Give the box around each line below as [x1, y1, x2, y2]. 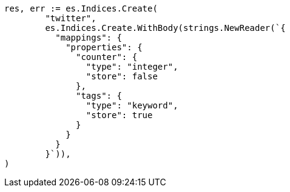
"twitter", [45, 13, 96, 23]
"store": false [86, 71, 158, 81]
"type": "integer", [86, 62, 178, 71]
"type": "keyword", [86, 101, 178, 110]
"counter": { [76, 52, 138, 62]
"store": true [86, 110, 153, 120]
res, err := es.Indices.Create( [4, 4, 158, 13]
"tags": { [76, 91, 122, 101]
